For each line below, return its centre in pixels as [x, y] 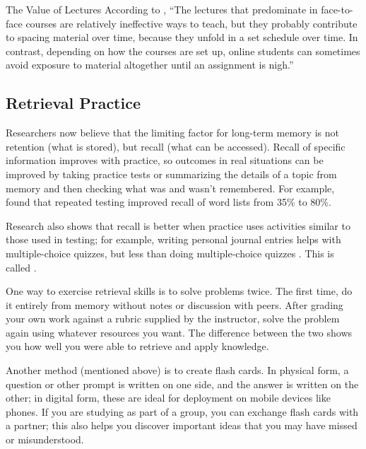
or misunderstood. [45, 439]
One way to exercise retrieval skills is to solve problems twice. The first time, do [179, 291]
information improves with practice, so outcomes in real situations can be [165, 160]
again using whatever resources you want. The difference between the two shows [179, 332]
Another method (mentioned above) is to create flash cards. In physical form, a [177, 370]
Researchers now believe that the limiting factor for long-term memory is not [172, 133]
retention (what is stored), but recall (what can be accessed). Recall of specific [176, 146]
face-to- [337, 9]
